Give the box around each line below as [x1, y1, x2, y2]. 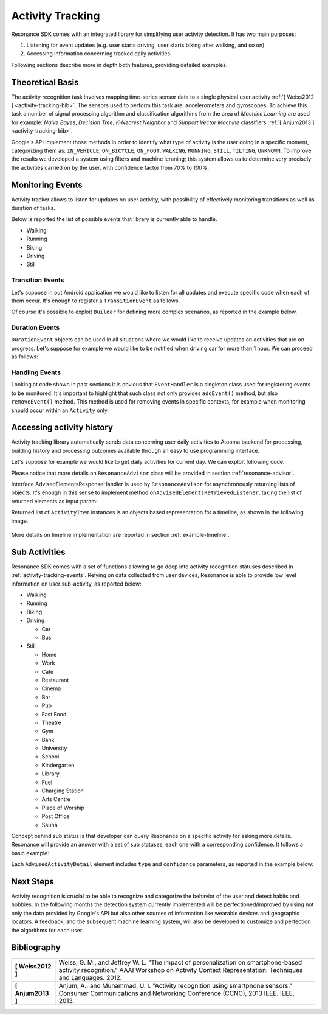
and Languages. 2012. [58, 973, 122, 982]
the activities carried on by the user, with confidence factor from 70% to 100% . [11, 164, 210, 171]
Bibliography [11, 942, 61, 953]
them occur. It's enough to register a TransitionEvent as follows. [11, 297, 180, 304]
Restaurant [41, 676, 69, 684]
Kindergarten [41, 761, 75, 769]
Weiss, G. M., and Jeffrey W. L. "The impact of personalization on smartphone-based [58, 958, 302, 967]
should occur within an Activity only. [11, 407, 109, 414]
